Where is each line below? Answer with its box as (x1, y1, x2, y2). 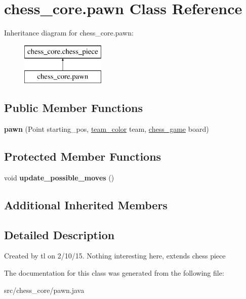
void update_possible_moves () (4, 172, 114, 182)
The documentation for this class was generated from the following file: (4, 268, 224, 278)
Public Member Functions (4, 100, 143, 116)
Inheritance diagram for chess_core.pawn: (4, 27, 134, 38)
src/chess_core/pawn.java (4, 284, 85, 295)
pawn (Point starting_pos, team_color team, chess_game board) (4, 124, 209, 134)
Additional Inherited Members (4, 197, 168, 212)
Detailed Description (4, 227, 115, 242)
